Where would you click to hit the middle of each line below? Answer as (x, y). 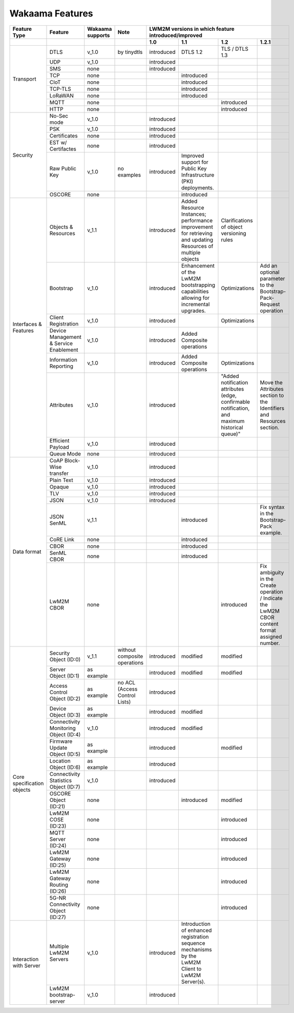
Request (270, 304)
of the (188, 272)
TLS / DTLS (235, 49)
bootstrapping (198, 285)
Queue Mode (65, 453)
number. (270, 643)
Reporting (61, 366)
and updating (197, 240)
